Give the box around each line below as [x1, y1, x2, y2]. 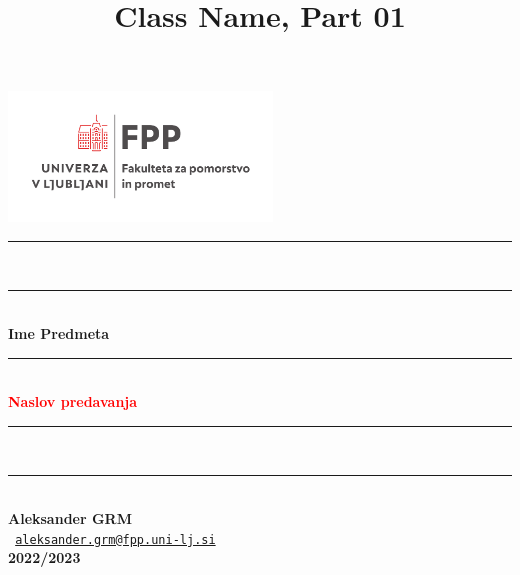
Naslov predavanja [8, 391, 138, 412]
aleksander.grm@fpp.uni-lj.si [15, 532, 216, 547]
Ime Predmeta [8, 323, 110, 344]
